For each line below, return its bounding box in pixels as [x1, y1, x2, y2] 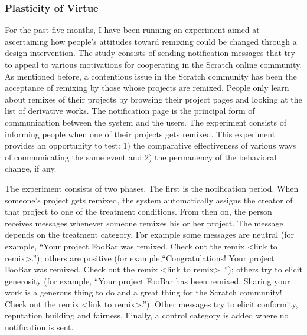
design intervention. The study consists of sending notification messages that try [5, 47, 295, 59]
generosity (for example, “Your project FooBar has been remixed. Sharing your [5, 274, 290, 287]
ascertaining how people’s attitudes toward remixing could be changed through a [5, 35, 297, 47]
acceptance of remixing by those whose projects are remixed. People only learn [5, 81, 289, 94]
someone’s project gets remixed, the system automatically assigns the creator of [5, 193, 293, 206]
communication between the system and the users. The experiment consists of [5, 116, 286, 128]
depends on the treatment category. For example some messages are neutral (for [5, 228, 294, 241]
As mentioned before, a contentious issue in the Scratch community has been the [5, 70, 297, 82]
